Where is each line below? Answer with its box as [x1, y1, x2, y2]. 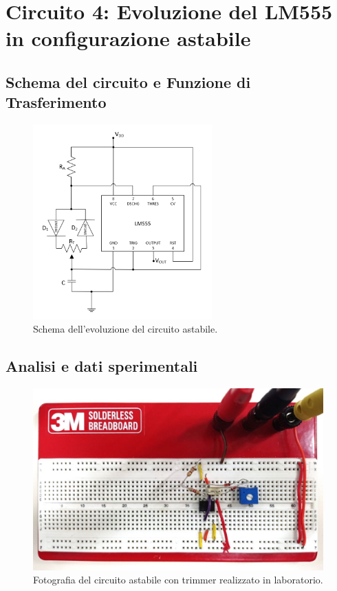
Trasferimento [6, 91, 107, 113]
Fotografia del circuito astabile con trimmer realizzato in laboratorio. [33, 572, 323, 587]
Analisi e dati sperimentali [6, 355, 198, 377]
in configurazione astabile [6, 24, 251, 52]
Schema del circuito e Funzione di [6, 71, 251, 92]
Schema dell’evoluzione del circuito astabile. [33, 322, 218, 336]
